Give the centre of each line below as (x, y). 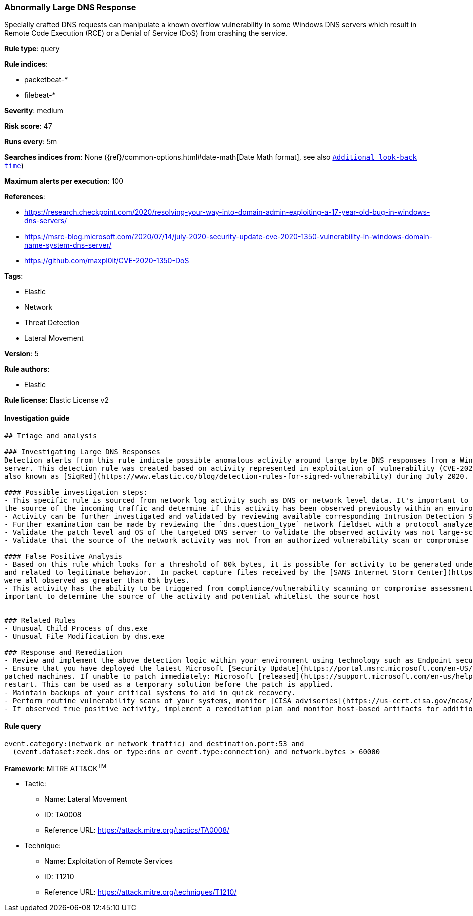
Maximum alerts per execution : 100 (64, 181)
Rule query (23, 726)
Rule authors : (27, 369)
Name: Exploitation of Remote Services (108, 861)
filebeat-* (40, 95)
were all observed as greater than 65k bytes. (97, 580)
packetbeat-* (46, 80)
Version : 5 (21, 354)
